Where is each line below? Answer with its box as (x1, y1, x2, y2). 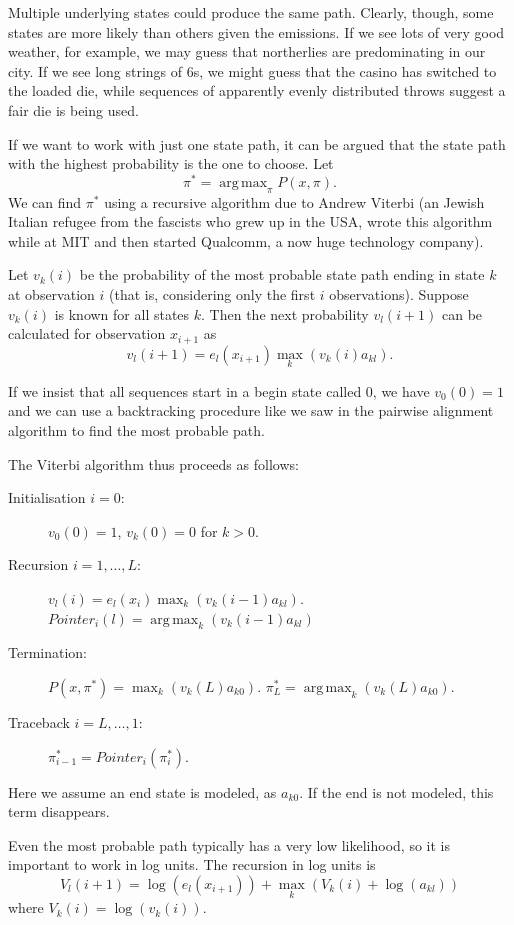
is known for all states (54, 303, 190, 324)
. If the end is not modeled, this (299, 781, 494, 802)
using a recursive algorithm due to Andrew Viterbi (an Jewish (104, 191, 485, 212)
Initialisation (8, 487, 86, 508)
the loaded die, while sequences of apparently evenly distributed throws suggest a (8, 80, 506, 101)
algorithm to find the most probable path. (8, 420, 265, 441)
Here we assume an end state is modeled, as (8, 781, 277, 802)
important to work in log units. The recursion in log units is (8, 854, 376, 875)
